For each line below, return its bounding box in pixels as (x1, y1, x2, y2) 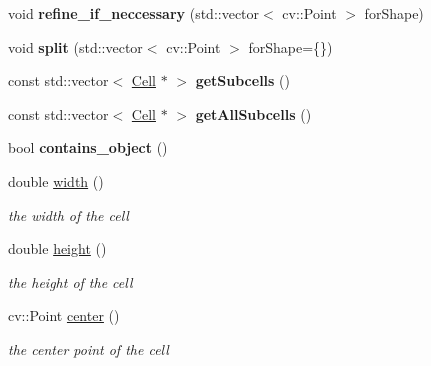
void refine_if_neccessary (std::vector (8, 3, 260, 23)
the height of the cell (8, 271, 133, 292)
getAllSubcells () (195, 103, 312, 124)
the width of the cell (8, 204, 129, 225)
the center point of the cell (8, 338, 169, 359)
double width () (8, 170, 104, 191)
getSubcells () (195, 70, 290, 91)
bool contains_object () (8, 137, 168, 158)
